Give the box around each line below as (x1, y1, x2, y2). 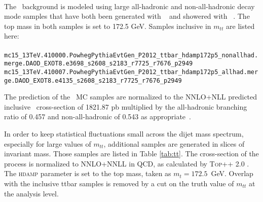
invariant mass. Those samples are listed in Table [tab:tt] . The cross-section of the (4, 148, 259, 159)
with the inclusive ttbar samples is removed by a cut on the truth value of (4, 178, 234, 188)
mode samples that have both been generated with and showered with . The (4, 11, 250, 21)
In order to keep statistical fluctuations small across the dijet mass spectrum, (4, 128, 244, 139)
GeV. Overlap (211, 168, 253, 179)
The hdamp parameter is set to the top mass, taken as (4, 168, 171, 179)
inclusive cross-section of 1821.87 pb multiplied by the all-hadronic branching (4, 101, 247, 112)
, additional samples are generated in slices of (103, 138, 245, 149)
